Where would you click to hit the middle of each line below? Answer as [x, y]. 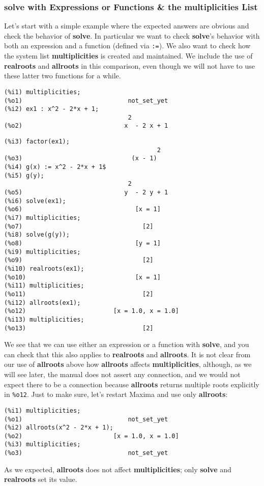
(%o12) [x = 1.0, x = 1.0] [92, 311]
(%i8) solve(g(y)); [37, 235]
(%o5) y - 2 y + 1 [86, 193]
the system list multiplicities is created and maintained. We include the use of [128, 56]
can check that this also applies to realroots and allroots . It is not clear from [127, 354]
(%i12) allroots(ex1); [42, 303]
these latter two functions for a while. [63, 76]
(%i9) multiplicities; [42, 252]
